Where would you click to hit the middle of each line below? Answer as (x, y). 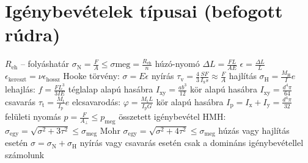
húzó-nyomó (177, 64)
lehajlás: (20, 89)
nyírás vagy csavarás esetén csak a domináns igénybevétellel (192, 143)
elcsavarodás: (96, 101)
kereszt (17, 79)
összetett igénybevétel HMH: (172, 116)
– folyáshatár (45, 64)
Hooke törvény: (91, 76)
